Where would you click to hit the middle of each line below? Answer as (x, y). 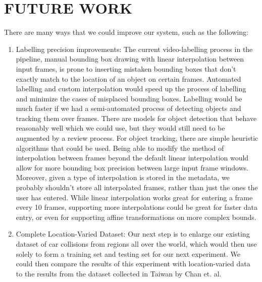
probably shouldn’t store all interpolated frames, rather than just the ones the (137, 187)
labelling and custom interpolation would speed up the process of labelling (131, 89)
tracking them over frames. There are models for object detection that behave (136, 118)
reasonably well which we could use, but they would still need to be (120, 128)
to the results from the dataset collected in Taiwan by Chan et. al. (119, 273)
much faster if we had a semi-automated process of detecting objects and (128, 108)
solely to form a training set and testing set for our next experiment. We (128, 253)
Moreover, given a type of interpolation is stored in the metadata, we (123, 177)
